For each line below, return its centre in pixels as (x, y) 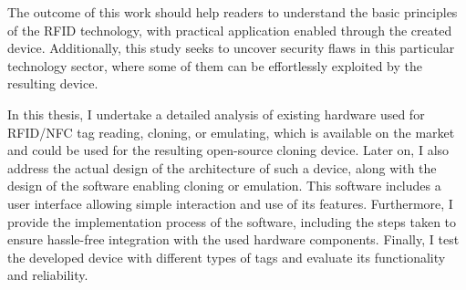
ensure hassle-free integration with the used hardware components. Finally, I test (233, 239)
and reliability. (48, 275)
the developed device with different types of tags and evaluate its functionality (227, 257)
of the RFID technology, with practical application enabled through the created (230, 30)
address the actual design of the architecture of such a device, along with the (222, 167)
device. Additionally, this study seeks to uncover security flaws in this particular (231, 48)
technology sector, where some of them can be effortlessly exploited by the (215, 65)
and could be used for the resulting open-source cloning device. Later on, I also (228, 150)
